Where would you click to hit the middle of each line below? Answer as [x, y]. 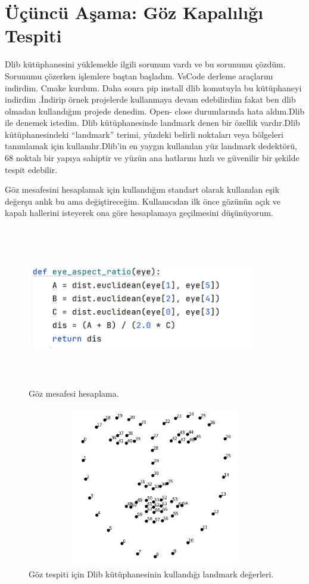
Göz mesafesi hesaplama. [74, 393]
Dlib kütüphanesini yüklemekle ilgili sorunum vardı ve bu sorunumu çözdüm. [145, 64]
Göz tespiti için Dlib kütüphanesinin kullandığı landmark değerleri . [151, 574]
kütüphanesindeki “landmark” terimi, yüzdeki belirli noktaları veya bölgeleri [144, 134]
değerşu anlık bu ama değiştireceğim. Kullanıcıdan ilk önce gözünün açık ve [143, 201]
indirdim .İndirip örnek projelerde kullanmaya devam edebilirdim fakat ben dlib [150, 99]
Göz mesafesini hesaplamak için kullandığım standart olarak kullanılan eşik [142, 189]
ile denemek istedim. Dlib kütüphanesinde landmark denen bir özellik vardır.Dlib [152, 123]
